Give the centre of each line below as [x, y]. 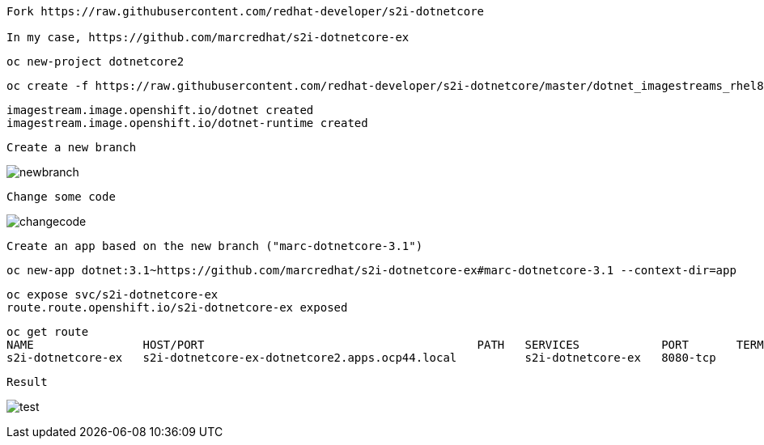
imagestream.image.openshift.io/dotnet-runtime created [187, 123]
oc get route [48, 332]
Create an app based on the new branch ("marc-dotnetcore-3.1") [215, 246]
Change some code [61, 197]
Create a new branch [72, 147]
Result [27, 382]
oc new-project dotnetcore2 [95, 61]
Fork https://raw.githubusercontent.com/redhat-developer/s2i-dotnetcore [246, 11]
